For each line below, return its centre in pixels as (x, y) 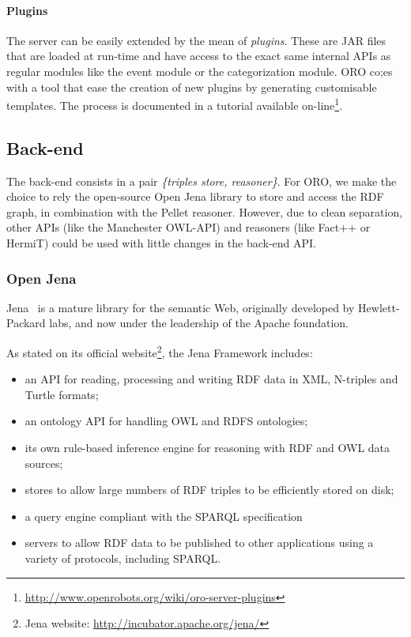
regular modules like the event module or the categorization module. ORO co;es (200, 71)
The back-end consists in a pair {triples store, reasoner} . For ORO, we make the (202, 181)
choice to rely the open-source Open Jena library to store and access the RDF (195, 196)
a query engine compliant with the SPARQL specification (164, 516)
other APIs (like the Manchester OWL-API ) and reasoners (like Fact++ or (189, 227)
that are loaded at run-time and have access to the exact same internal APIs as (199, 56)
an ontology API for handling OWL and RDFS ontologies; (166, 421)
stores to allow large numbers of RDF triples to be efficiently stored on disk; (209, 490)
